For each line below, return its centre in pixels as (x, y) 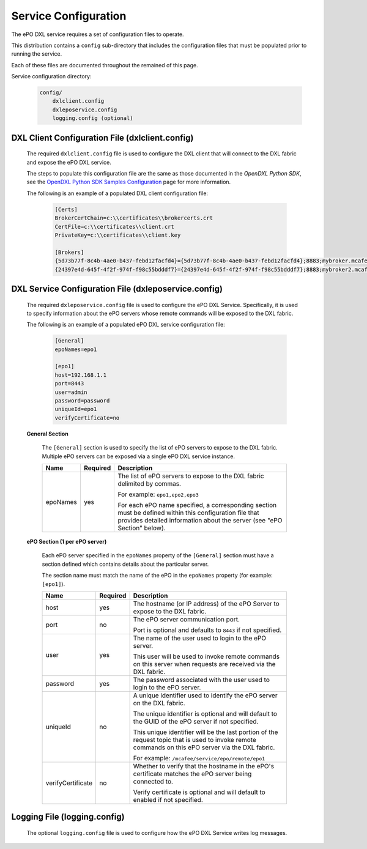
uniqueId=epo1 (76, 409)
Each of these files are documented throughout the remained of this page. (105, 65)
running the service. (37, 54)
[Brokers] (69, 252)
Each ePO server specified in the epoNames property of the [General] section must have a (158, 555)
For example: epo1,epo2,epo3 (158, 494)
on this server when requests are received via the (204, 664)
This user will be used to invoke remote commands (206, 656)
